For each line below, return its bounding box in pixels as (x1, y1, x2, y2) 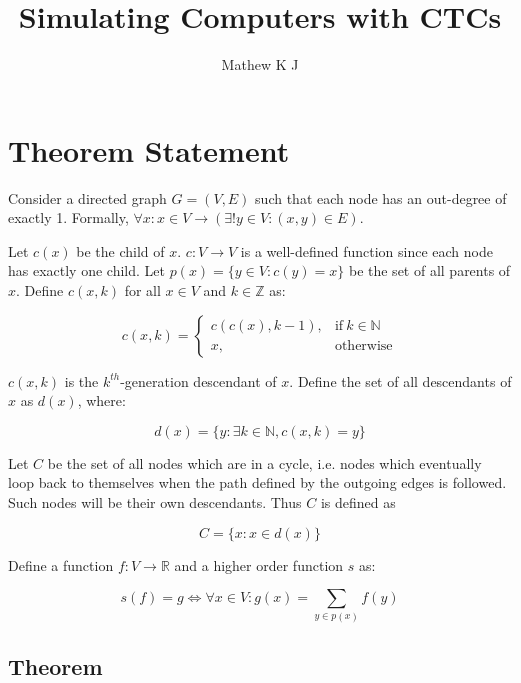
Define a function (8, 554, 114, 575)
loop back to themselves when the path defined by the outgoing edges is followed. (8, 472, 507, 493)
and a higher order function (174, 554, 344, 575)
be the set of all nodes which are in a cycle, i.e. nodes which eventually (47, 452, 482, 473)
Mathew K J (221, 54, 299, 75)
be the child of (76, 240, 165, 261)
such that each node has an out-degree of (255, 187, 507, 208)
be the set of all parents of (348, 260, 511, 281)
